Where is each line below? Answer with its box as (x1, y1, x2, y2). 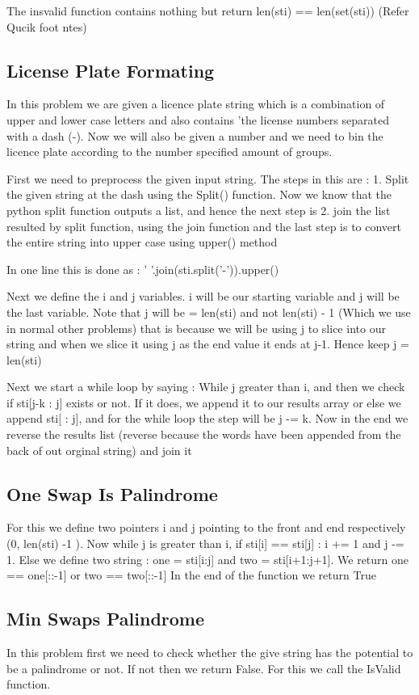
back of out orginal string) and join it (6, 441, 192, 458)
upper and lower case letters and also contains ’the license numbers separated (6, 111, 389, 128)
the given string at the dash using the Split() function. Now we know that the (6, 186, 392, 203)
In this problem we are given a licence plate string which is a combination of (6, 95, 385, 112)
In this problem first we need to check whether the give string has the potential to (6, 644, 413, 661)
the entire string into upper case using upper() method (6, 234, 278, 251)
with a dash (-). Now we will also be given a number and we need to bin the (6, 127, 383, 144)
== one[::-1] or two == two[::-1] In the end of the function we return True (6, 567, 376, 583)
